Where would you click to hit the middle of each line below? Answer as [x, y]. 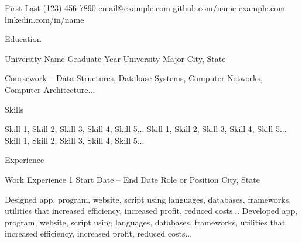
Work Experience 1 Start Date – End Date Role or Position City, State [132, 179]
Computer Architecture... [50, 89]
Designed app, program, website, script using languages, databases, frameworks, [148, 199]
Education [23, 39]
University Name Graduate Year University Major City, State [115, 58]
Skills [14, 109]
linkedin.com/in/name [44, 19]
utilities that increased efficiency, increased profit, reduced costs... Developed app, [151, 211]
